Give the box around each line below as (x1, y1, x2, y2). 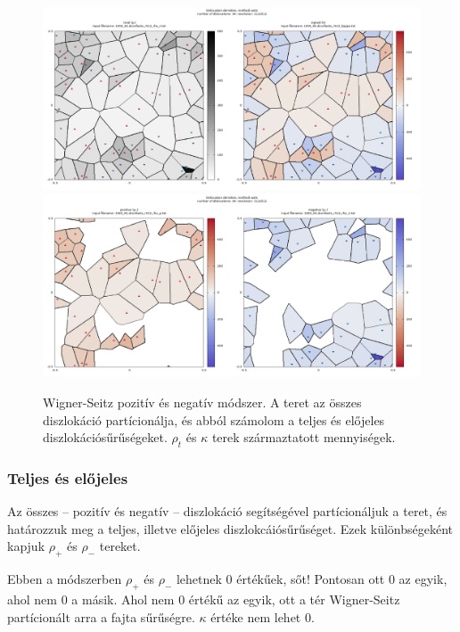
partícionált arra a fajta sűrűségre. (7, 607, 195, 626)
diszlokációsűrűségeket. (43, 428, 168, 447)
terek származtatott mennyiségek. (211, 428, 396, 447)
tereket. (99, 537, 141, 555)
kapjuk (7, 537, 45, 555)
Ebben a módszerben (7, 570, 122, 588)
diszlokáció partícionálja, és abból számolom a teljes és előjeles (43, 410, 385, 429)
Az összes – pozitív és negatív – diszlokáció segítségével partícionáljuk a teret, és (7, 502, 448, 521)
